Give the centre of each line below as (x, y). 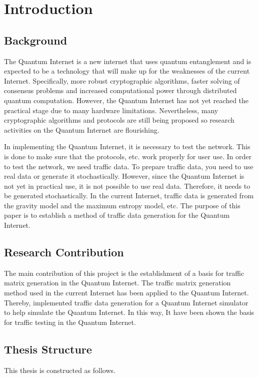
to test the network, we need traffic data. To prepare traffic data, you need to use (129, 166)
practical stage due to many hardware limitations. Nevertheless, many (111, 110)
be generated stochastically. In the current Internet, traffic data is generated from (129, 196)
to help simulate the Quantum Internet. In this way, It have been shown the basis (129, 312)
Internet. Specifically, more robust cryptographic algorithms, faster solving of (122, 80)
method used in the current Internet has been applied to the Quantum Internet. (126, 293)
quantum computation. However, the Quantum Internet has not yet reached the (126, 100)
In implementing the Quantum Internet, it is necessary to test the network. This (127, 146)
